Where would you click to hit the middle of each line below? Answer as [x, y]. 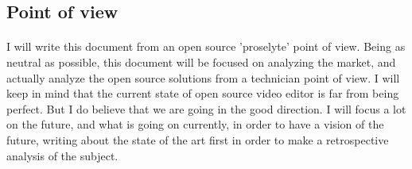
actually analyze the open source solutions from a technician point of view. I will [203, 77]
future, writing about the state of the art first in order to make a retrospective [198, 139]
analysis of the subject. [62, 155]
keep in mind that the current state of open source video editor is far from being [203, 93]
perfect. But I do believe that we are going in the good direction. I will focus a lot [206, 108]
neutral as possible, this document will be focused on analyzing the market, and [201, 61]
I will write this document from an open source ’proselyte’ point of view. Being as [206, 46]
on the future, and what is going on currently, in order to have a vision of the [195, 124]
